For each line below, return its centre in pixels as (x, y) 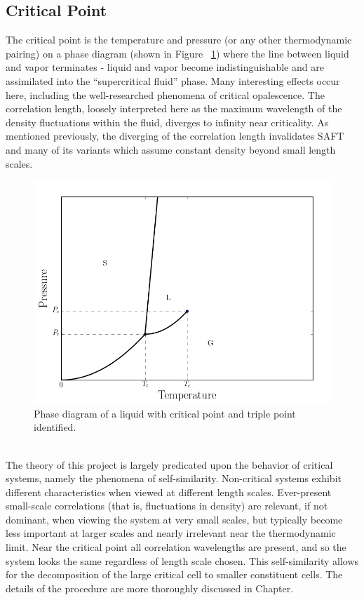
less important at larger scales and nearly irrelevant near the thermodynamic (171, 533)
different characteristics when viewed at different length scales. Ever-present (169, 492)
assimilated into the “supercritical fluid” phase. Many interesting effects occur (173, 80)
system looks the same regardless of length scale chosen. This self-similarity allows (182, 560)
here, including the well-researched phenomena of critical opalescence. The (165, 94)
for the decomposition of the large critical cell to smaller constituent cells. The (174, 574)
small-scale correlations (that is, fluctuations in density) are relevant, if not (167, 506)
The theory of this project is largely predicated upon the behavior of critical (169, 464)
